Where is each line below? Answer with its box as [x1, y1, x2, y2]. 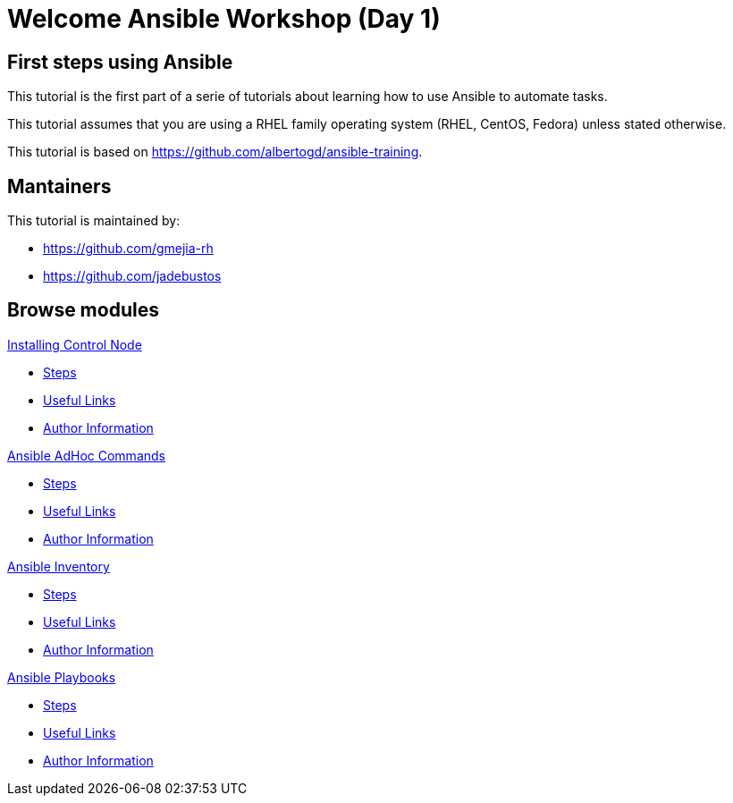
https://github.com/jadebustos [43, 268, 222, 284]
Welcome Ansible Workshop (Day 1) [7, 4, 441, 34]
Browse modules [7, 299, 159, 322]
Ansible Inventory [7, 558, 110, 574]
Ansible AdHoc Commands [7, 447, 165, 463]
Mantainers [7, 174, 112, 198]
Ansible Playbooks [7, 669, 116, 685]
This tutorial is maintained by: [7, 213, 181, 229]
